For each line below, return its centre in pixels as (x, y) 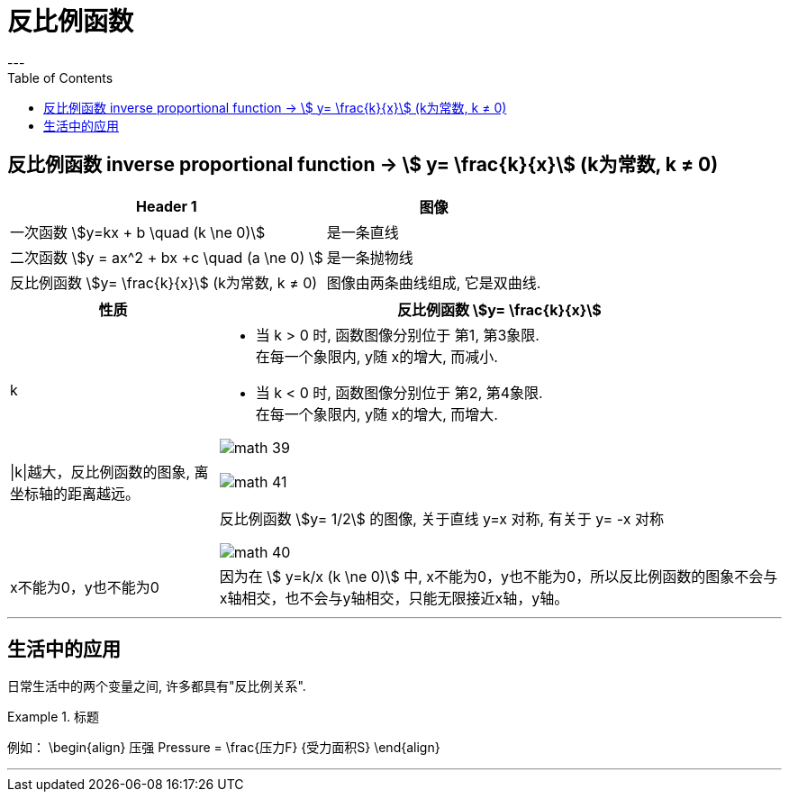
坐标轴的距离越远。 (75, 493)
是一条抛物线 (370, 257)
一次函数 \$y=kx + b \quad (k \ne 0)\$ (138, 232)
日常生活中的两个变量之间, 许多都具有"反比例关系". (157, 686)
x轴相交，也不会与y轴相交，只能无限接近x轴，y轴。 (394, 598)
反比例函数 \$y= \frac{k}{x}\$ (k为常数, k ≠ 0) (164, 282)
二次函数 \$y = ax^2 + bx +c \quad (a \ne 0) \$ (167, 257)
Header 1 (167, 206)
